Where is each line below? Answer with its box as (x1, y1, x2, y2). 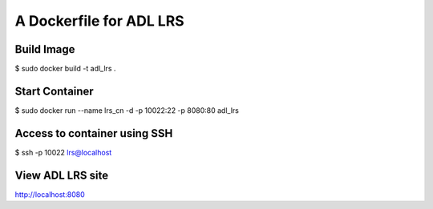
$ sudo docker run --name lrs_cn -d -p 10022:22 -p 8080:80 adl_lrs (14, 105, 240, 115)
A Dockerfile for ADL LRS (14, 12, 184, 30)
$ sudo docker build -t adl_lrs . (14, 64, 116, 74)
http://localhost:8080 (14, 189, 85, 199)
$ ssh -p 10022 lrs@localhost (14, 147, 112, 157)
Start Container (14, 84, 94, 98)
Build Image (14, 42, 75, 56)
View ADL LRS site (14, 168, 108, 182)
